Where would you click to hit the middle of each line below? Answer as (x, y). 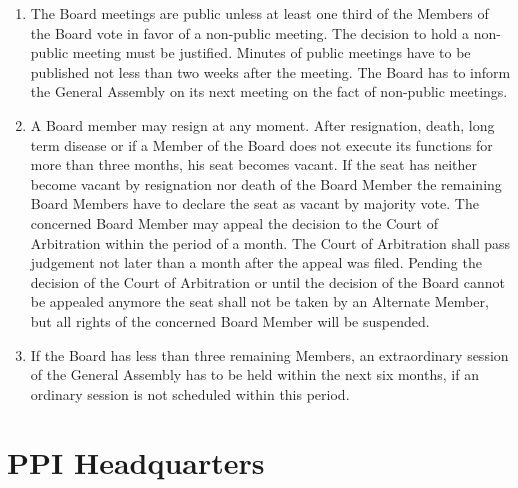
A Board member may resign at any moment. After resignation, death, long (262, 124)
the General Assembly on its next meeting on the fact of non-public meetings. (269, 91)
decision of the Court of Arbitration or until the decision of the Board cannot (268, 281)
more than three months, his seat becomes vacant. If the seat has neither (253, 164)
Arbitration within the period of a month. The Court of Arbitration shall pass (270, 242)
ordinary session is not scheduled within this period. (190, 393)
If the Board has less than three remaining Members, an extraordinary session (269, 354)
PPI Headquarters (136, 462)
